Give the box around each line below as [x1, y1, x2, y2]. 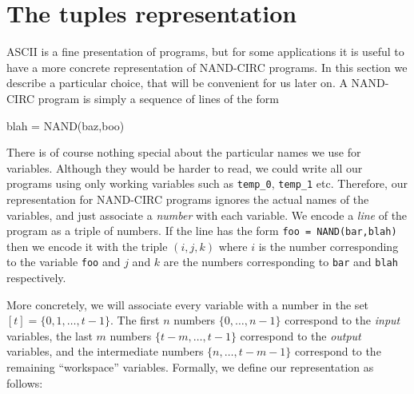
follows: [6, 374, 43, 391]
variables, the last [6, 327, 93, 344]
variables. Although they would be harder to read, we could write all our [6, 159, 363, 176]
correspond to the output [240, 327, 361, 344]
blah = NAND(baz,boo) [6, 117, 125, 133]
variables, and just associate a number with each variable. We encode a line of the [6, 206, 408, 223]
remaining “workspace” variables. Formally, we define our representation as [6, 359, 374, 375]
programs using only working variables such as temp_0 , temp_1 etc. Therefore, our [6, 175, 408, 192]
